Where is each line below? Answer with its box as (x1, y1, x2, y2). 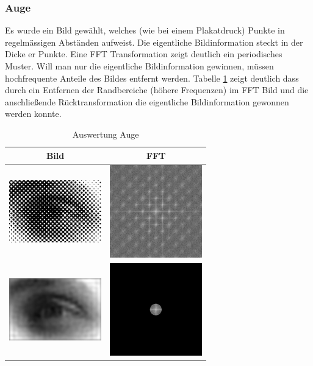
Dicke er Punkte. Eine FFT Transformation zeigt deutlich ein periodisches (5, 48, 282, 60)
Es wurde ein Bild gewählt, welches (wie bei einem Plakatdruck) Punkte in (5, 24, 285, 37)
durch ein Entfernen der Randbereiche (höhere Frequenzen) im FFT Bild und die (5, 83, 309, 96)
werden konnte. (5, 107, 62, 120)
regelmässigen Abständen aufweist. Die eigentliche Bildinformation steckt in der (5, 35, 303, 48)
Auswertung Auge (72, 127, 139, 140)
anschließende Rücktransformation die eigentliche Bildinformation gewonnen (5, 95, 289, 108)
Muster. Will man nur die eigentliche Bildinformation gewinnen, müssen (5, 60, 274, 72)
